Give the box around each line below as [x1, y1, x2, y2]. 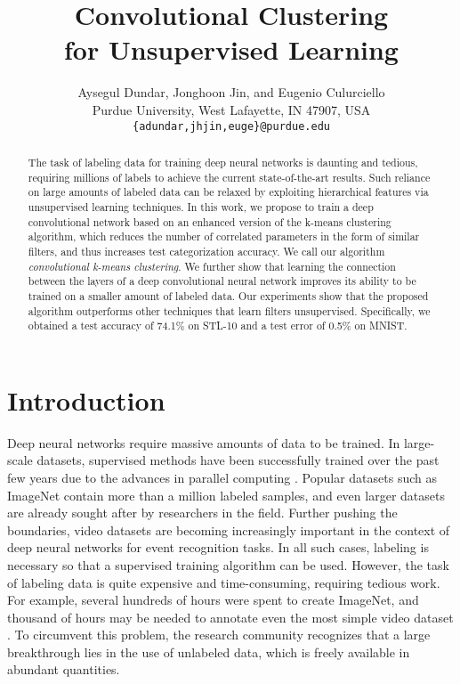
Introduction [7, 381, 165, 418]
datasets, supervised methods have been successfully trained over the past [36, 451, 440, 469]
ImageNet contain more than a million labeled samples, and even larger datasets [7, 485, 445, 504]
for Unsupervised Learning [64, 31, 399, 68]
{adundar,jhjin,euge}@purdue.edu [133, 119, 330, 133]
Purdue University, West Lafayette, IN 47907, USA [92, 100, 371, 118]
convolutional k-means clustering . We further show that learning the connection [28, 258, 396, 273]
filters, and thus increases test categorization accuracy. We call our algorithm [28, 243, 385, 258]
